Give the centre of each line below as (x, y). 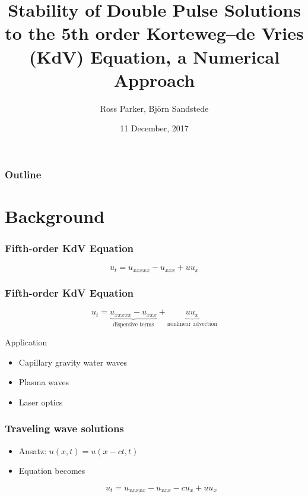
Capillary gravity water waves (73, 362)
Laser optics (41, 402)
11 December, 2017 (154, 128)
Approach (154, 79)
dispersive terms (134, 325)
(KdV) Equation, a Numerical (154, 56)
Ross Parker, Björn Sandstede (154, 108)
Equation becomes (52, 471)
